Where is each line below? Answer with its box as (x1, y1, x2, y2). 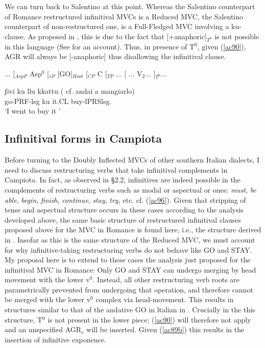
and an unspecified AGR (5, 324, 82, 335)
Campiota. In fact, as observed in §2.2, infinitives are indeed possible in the (5, 174, 240, 185)
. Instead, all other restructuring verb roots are (92, 274, 240, 285)
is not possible (214, 31, 259, 41)
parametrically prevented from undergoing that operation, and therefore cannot (5, 284, 253, 295)
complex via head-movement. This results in (95, 294, 234, 305)
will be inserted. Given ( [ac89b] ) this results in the (86, 324, 245, 335)
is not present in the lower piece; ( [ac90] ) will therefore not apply (47, 314, 251, 325)
